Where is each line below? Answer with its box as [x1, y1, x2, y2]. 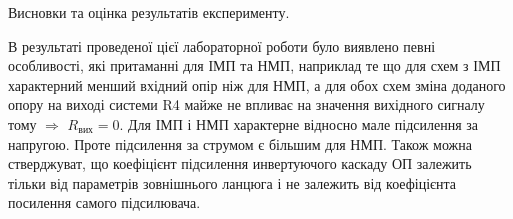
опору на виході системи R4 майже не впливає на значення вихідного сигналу [8, 94, 485, 115]
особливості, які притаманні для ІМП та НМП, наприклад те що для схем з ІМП [8, 55, 501, 76]
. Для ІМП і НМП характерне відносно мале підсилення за [119, 113, 479, 134]
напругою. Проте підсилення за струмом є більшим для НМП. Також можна [8, 133, 472, 154]
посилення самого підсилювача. [8, 192, 201, 213]
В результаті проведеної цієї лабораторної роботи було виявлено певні [8, 35, 436, 56]
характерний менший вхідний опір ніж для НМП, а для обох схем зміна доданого [8, 74, 506, 95]
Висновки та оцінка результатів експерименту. [8, 2, 290, 22]
